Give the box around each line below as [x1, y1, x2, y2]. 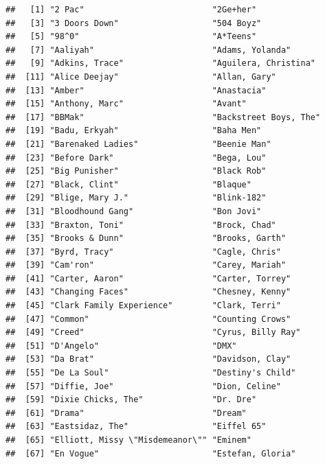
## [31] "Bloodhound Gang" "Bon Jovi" [5, 206, 262, 216]
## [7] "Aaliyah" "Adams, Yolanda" [5, 45, 291, 55]
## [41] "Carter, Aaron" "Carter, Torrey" [5, 273, 291, 283]
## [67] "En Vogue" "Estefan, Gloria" [5, 448, 296, 459]
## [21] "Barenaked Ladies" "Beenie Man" [5, 139, 271, 149]
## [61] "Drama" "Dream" [5, 408, 247, 418]
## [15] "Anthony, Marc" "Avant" [5, 99, 247, 109]
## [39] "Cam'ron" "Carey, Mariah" [5, 260, 287, 270]
